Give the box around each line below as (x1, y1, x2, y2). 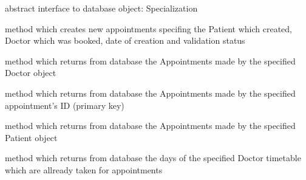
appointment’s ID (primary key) (5, 99, 124, 111)
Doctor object (5, 66, 56, 79)
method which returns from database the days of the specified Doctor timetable (5, 151, 301, 164)
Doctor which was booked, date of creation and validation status (5, 34, 245, 47)
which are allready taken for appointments (5, 163, 163, 176)
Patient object (5, 131, 58, 144)
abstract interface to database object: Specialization (5, 2, 198, 14)
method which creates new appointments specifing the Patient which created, (5, 22, 292, 35)
